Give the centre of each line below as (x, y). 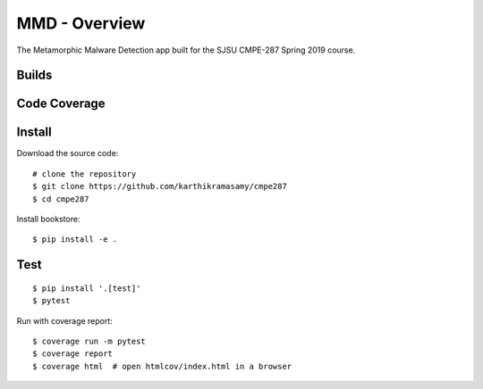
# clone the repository (85, 174)
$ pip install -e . (75, 240)
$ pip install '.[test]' (87, 288)
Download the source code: (68, 153)
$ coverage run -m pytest (89, 342)
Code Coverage (61, 104)
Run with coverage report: (65, 320)
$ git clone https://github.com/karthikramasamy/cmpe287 (160, 186)
